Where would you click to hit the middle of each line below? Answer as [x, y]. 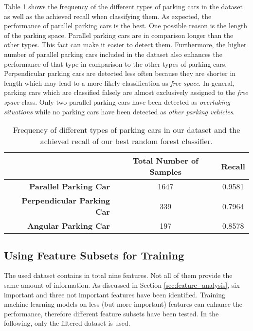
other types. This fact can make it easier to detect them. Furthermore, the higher [125, 45]
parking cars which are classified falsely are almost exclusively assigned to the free [126, 92]
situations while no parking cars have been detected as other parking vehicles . [119, 111]
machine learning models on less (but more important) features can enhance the [123, 304]
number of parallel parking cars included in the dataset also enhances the [113, 54]
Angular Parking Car [69, 226]
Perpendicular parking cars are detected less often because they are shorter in [120, 73]
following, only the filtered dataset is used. [67, 323]
